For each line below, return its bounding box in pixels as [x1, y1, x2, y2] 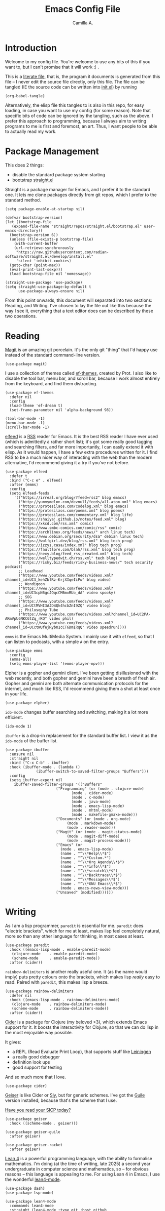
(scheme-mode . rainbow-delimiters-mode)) [11, 1006, 109, 1011]
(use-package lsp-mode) [5, 1190, 54, 1195]
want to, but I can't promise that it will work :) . [5, 64, 99, 70]
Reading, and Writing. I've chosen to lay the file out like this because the [5, 302, 152, 308]
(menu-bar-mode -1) [5, 420, 45, 425]
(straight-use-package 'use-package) [5, 280, 83, 285]
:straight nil [9, 756, 38, 761]
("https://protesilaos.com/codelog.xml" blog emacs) [18, 504, 129, 509]
